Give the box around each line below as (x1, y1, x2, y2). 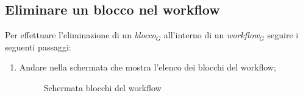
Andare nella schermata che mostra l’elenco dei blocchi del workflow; (19, 61, 276, 74)
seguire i (267, 29, 299, 41)
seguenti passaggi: (5, 40, 71, 53)
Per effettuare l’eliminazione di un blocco (5, 29, 156, 41)
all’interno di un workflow (163, 29, 260, 41)
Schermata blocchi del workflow (43, 81, 162, 94)
